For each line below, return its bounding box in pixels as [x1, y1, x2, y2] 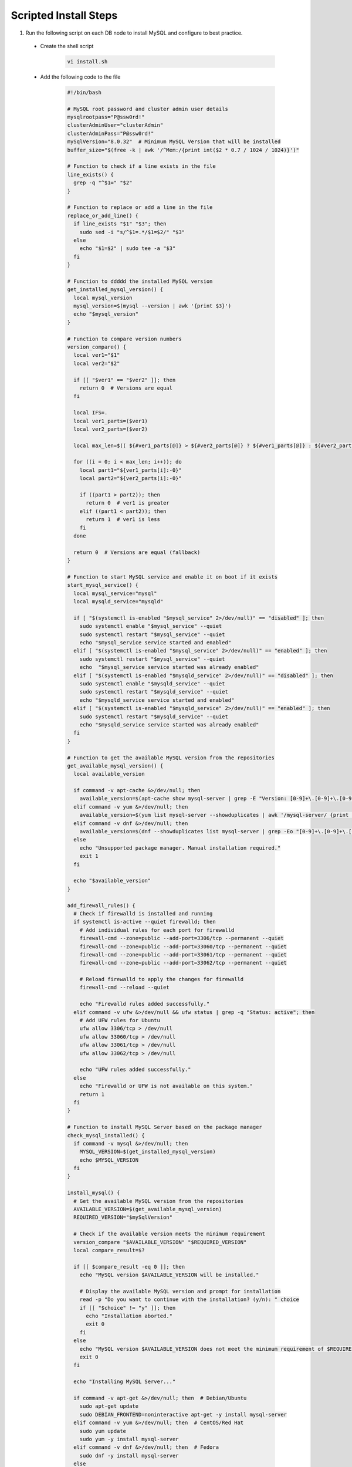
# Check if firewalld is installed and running [73, 910, 213, 917]
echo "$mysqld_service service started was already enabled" [79, 721, 259, 728]
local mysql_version [73, 294, 133, 301]
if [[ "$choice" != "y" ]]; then [79, 1304, 176, 1311]
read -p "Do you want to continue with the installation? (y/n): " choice [79, 1296, 299, 1303]
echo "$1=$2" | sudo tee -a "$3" [79, 245, 176, 252]
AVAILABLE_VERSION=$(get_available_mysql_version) [73, 1206, 222, 1213]
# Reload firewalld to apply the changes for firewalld [79, 976, 244, 983]
